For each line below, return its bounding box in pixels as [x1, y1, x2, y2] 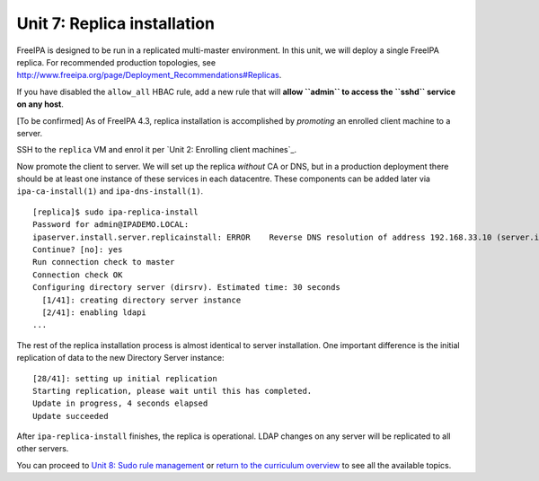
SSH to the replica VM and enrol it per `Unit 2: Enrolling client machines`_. [16, 144, 296, 155]
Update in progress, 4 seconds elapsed [32, 398, 208, 408]
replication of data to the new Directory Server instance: [16, 353, 225, 363]
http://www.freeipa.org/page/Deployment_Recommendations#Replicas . [16, 70, 282, 81]
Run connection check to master [32, 257, 175, 267]
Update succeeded [32, 411, 109, 421]
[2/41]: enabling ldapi [41, 307, 147, 318]
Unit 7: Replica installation [16, 13, 216, 33]
